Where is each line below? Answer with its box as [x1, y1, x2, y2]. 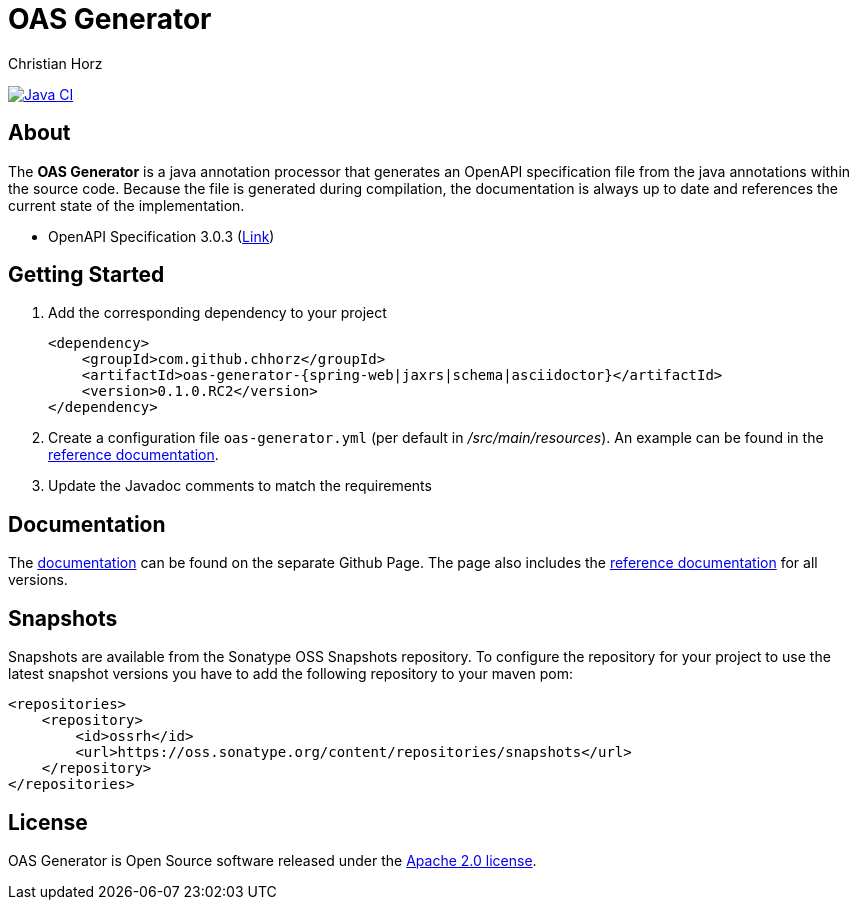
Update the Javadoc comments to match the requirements [48, 477, 432, 495]
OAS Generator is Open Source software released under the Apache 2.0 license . [8, 851, 537, 869]
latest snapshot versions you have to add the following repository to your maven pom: [8, 665, 573, 683]
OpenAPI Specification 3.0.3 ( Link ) [48, 227, 275, 245]
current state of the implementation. [8, 196, 245, 214]
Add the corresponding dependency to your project [48, 304, 387, 322]
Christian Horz [8, 54, 103, 72]
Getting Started [8, 262, 165, 288]
